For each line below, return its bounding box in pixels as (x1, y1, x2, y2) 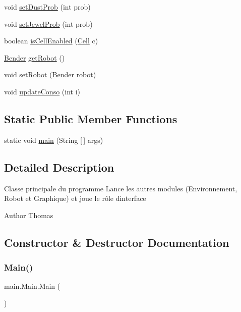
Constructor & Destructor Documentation (4, 234, 229, 250)
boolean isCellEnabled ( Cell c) (4, 35, 98, 46)
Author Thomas (4, 210, 53, 220)
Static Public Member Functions (4, 111, 177, 126)
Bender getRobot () (4, 52, 65, 63)
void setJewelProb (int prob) (4, 18, 93, 29)
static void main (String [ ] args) (4, 134, 103, 145)
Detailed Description (4, 159, 114, 175)
